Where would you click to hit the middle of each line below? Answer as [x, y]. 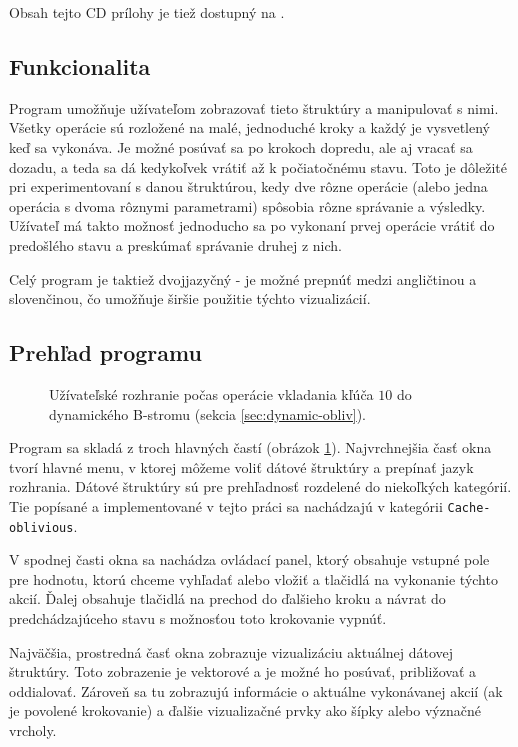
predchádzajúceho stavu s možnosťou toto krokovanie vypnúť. [198, 618]
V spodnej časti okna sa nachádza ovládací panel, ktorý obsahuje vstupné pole [249, 559]
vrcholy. [33, 729]
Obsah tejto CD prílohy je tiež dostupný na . [147, 12]
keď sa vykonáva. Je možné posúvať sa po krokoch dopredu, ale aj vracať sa [241, 146]
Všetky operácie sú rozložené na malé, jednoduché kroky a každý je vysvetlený [249, 127]
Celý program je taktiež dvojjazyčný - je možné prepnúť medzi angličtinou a [243, 278]
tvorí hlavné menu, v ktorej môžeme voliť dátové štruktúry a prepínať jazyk [241, 466]
